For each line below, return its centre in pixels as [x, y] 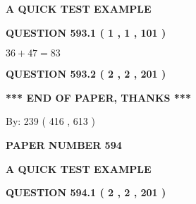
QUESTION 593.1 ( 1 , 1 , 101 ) [86, 32]
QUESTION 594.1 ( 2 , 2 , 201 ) [86, 192]
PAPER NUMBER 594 [64, 144]
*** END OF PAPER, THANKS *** [98, 97]
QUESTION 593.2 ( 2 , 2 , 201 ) [86, 74]
